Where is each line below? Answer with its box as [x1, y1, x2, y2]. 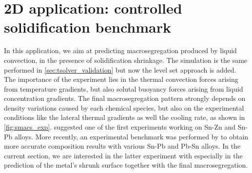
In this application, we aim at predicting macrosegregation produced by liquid [4, 45, 237, 56]
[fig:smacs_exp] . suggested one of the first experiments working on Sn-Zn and [4, 122, 236, 132]
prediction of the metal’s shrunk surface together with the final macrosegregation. [4, 160, 248, 170]
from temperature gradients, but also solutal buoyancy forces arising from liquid [4, 83, 243, 94]
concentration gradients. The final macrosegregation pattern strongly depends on [4, 93, 246, 103]
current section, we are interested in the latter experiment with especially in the [4, 150, 243, 160]
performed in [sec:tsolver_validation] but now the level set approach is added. [4, 64, 236, 75]
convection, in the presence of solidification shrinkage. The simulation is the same [4, 55, 248, 65]
